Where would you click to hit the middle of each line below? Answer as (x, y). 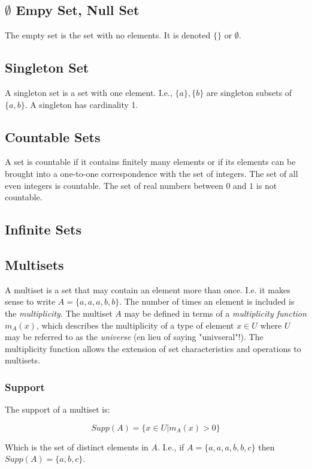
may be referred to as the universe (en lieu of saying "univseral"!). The (134, 337)
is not (266, 185)
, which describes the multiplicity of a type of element (135, 325)
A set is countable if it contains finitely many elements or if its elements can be (150, 162)
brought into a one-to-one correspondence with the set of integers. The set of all (152, 173)
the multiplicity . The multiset (59, 313)
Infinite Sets (43, 229)
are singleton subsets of (249, 92)
